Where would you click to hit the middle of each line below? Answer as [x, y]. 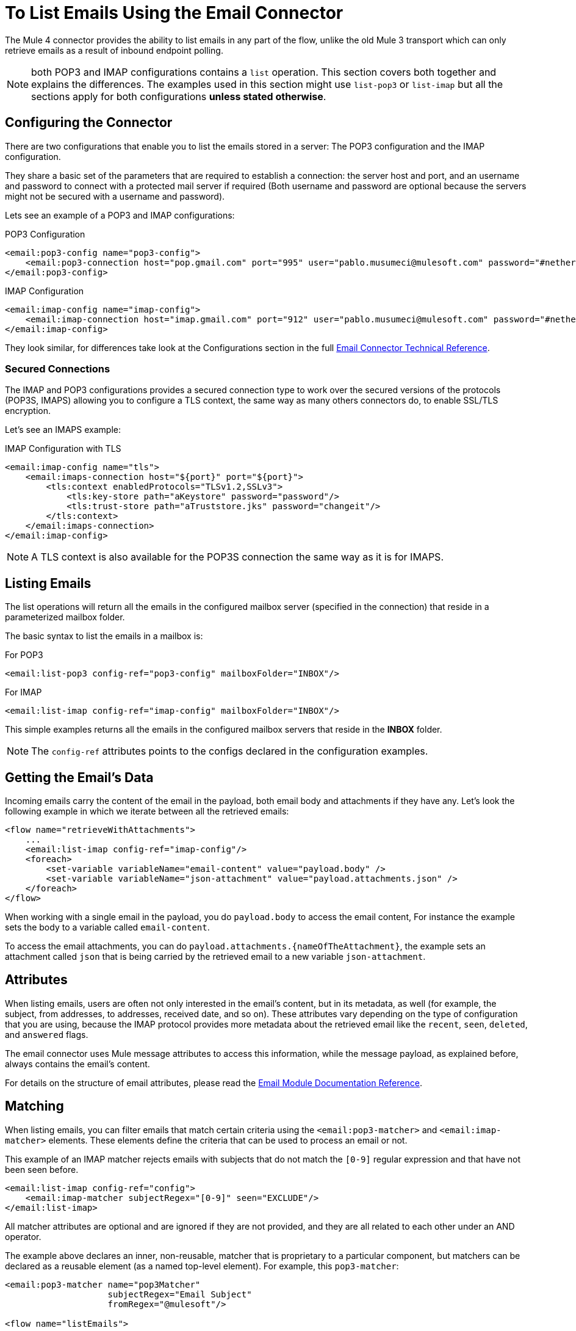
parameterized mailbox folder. [65, 617]
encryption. [28, 411]
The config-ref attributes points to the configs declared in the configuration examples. [230, 751]
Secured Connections [58, 368]
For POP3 [24, 655]
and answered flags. [47, 1034]
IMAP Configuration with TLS [63, 449]
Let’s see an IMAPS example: [63, 430]
